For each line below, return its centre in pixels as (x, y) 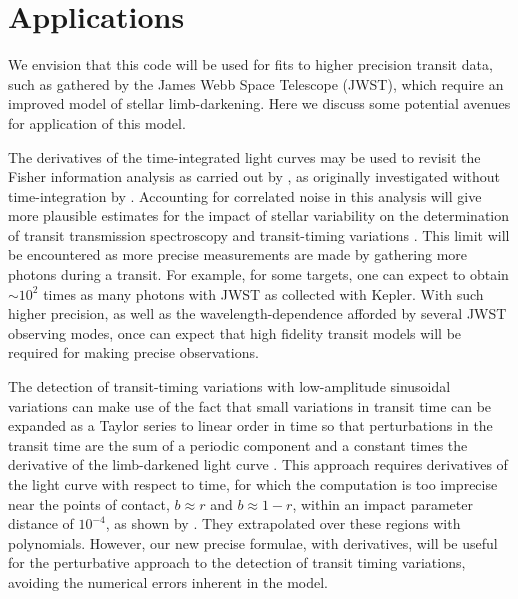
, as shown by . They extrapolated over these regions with (283, 523)
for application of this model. (97, 122)
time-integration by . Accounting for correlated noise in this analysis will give (245, 195)
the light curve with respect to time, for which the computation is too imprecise (253, 484)
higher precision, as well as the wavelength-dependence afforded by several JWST (257, 313)
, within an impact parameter (382, 503)
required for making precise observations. (133, 352)
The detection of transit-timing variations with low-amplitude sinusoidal (229, 386)
